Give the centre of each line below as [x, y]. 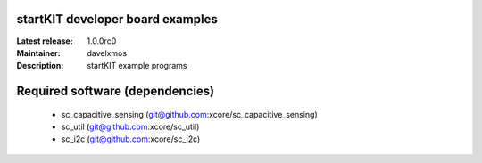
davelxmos [107, 53]
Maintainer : [39, 53]
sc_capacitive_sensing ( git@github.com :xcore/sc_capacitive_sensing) [190, 114]
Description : [40, 66]
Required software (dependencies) [116, 91]
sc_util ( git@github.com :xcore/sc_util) [130, 127]
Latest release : [45, 41]
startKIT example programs [137, 66]
